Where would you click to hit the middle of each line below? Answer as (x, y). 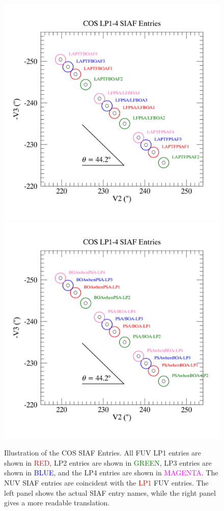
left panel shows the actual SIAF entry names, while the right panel (110, 492)
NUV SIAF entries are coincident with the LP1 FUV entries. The (106, 482)
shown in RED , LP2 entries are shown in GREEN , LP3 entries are (108, 462)
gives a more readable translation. (57, 503)
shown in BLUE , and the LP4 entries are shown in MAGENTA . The (111, 473)
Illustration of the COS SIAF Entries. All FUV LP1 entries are (103, 453)
